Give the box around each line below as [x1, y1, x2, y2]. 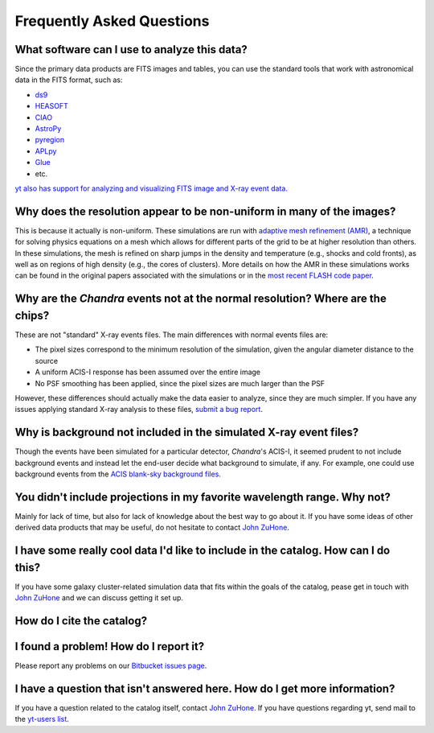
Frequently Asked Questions [14, 12, 210, 30]
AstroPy [35, 124, 62, 134]
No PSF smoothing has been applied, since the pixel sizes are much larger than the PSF [35, 378, 325, 388]
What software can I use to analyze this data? [14, 43, 248, 56]
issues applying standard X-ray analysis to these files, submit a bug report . [14, 405, 263, 414]
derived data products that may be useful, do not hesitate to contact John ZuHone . [14, 523, 289, 533]
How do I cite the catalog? [14, 614, 148, 628]
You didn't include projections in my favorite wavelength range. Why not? [14, 490, 391, 504]
